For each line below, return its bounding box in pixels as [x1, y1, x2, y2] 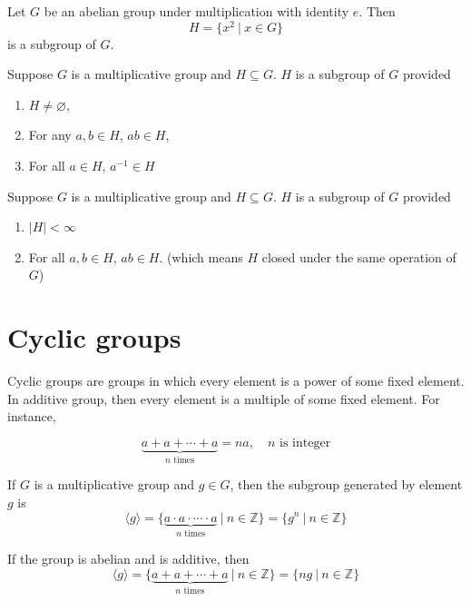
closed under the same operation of [261, 247, 456, 266]
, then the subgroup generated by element [230, 475, 463, 494]
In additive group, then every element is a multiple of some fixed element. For [7, 389, 440, 408]
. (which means [159, 247, 243, 266]
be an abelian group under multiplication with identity [44, 2, 349, 20]
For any [28, 125, 72, 144]
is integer [280, 436, 331, 449]
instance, [7, 407, 56, 426]
